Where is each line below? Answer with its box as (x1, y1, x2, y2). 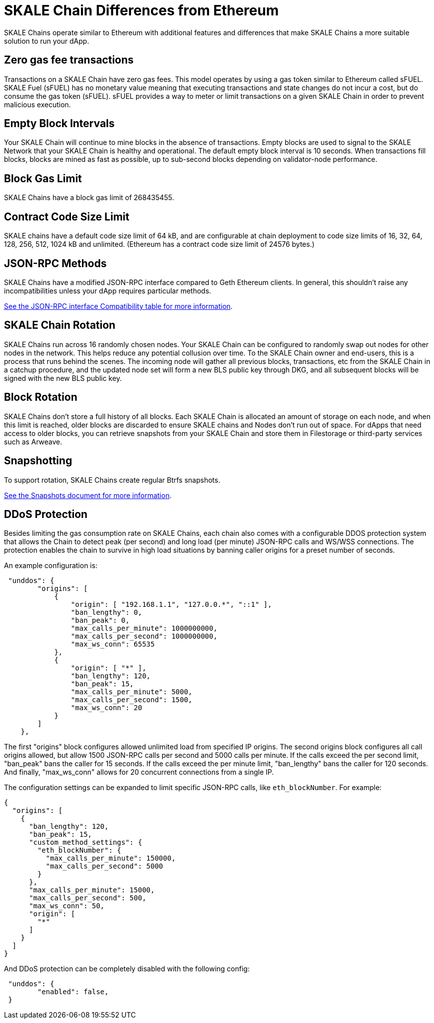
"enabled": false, (37, 988, 109, 996)
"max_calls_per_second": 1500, (71, 696, 193, 704)
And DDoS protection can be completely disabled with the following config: (4, 964, 250, 973)
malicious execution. (4, 100, 71, 109)
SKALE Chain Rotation (4, 319, 116, 332)
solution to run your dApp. (4, 36, 89, 45)
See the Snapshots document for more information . (4, 491, 172, 500)
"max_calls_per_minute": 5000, (71, 688, 193, 696)
